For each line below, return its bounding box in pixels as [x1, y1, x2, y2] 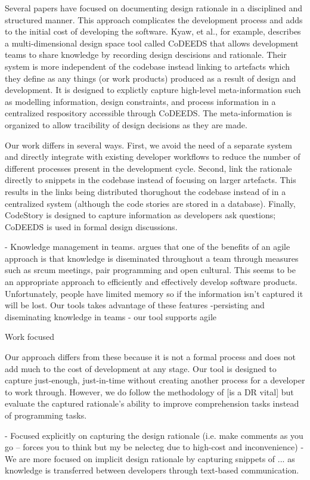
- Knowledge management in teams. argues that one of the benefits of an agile [5, 240, 290, 253]
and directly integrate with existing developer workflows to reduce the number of [5, 150, 300, 163]
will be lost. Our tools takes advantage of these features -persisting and [5, 299, 265, 311]
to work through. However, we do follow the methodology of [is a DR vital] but [5, 385, 294, 398]
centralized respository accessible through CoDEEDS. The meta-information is [5, 107, 292, 119]
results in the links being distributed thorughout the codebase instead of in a [5, 185, 286, 197]
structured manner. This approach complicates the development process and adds [5, 13, 303, 26]
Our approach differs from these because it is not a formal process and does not [5, 351, 296, 363]
